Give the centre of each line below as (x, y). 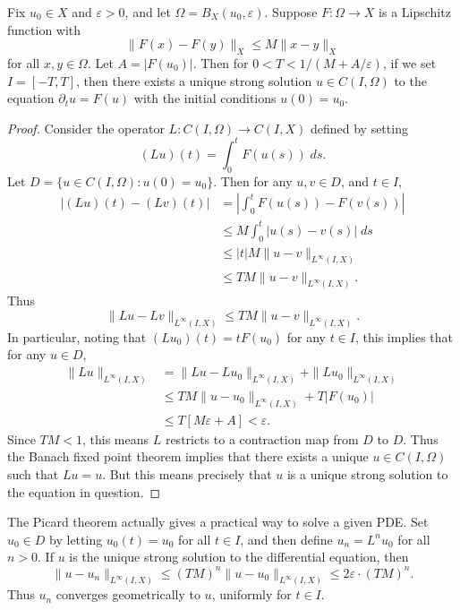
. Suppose (291, 12)
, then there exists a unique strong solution (194, 80)
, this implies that (404, 336)
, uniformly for (251, 594)
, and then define (286, 539)
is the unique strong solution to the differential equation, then (239, 557)
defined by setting (359, 128)
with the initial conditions (205, 98)
